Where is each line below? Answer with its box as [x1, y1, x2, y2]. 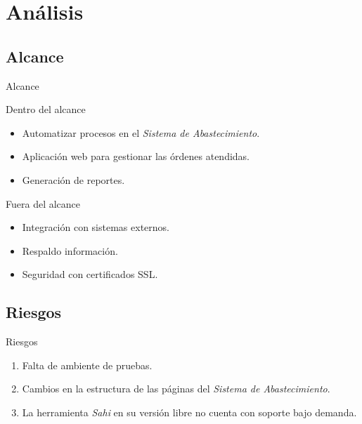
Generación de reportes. [22, 172, 125, 187]
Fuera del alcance [6, 196, 81, 211]
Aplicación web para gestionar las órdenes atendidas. [22, 149, 250, 164]
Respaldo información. [22, 243, 118, 258]
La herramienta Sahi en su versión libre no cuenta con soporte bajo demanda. [22, 404, 357, 419]
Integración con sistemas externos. [22, 220, 169, 234]
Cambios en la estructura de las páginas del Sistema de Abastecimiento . [22, 381, 330, 396]
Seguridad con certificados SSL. [22, 267, 158, 281]
